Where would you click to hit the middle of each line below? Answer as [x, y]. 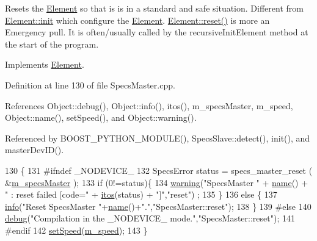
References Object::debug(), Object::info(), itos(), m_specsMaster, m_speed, [149, 105]
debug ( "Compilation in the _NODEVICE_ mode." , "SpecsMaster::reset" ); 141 [150, 218]
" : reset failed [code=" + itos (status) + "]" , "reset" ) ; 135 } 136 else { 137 [141, 194]
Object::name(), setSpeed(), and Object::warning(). [101, 117]
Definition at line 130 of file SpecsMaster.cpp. [90, 85]
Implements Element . [45, 64]
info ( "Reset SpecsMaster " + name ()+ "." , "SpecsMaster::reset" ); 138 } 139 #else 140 [158, 206]
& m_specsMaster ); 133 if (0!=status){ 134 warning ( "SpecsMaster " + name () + [157, 182]
